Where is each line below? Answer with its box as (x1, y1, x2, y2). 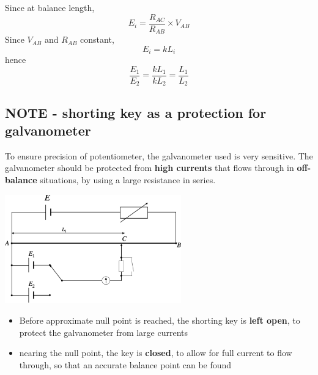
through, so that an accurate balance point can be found (19, 358, 232, 371)
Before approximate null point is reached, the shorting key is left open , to (19, 313, 300, 326)
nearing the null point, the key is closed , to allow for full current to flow (19, 346, 292, 359)
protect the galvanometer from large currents (19, 326, 188, 338)
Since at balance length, (5, 1, 95, 13)
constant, (80, 33, 114, 46)
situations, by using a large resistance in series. (40, 173, 216, 186)
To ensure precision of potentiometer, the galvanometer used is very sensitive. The (5, 149, 313, 162)
